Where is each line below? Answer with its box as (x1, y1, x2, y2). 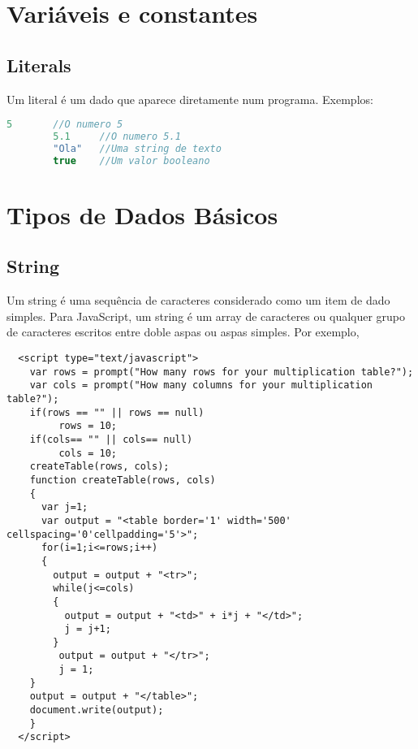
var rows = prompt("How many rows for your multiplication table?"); (29, 366, 414, 378)
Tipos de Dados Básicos (6, 197, 278, 231)
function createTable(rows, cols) (29, 474, 216, 486)
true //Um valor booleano (53, 154, 210, 167)
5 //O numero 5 (6, 119, 123, 131)
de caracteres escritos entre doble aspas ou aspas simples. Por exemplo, (6, 323, 360, 340)
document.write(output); (29, 704, 164, 717)
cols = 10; (58, 447, 118, 459)
